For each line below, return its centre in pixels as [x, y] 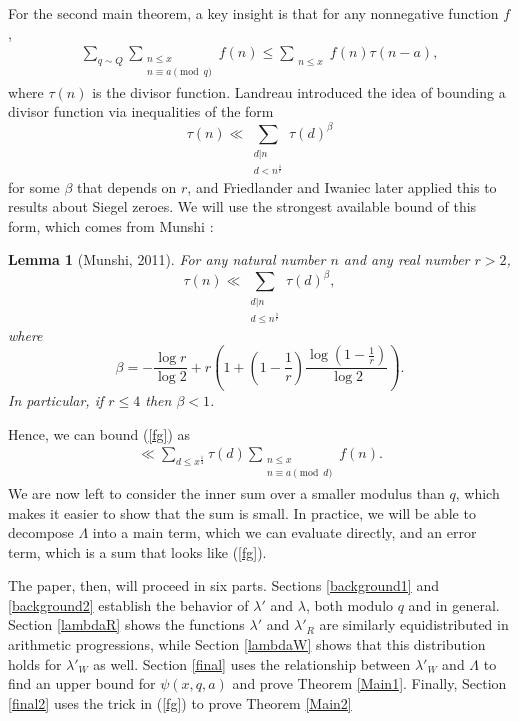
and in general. [454, 604]
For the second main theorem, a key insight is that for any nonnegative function [253, 13]
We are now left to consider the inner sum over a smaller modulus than [226, 492]
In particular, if [56, 400]
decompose [41, 532]
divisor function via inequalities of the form [141, 111]
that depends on [127, 186]
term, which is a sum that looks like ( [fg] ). [137, 551]
